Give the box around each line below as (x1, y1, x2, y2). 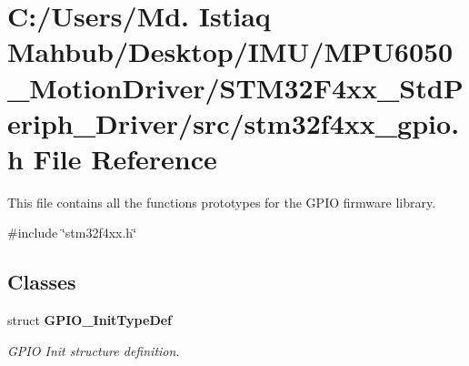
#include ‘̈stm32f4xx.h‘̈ (7, 223, 137, 242)
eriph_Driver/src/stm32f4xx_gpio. (7, 104, 460, 141)
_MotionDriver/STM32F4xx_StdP (7, 68, 464, 106)
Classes (7, 268, 76, 296)
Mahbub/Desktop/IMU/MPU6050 (7, 33, 454, 70)
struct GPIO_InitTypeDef (7, 310, 173, 330)
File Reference (33, 139, 217, 177)
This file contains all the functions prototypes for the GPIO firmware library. (7, 192, 436, 211)
